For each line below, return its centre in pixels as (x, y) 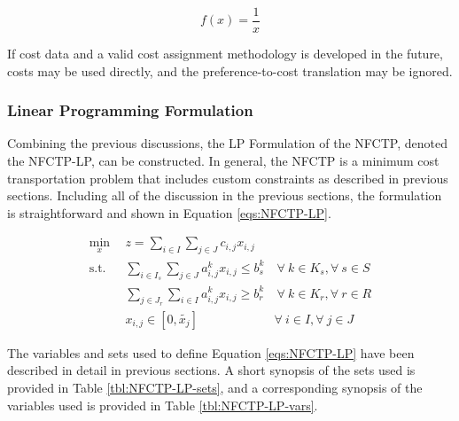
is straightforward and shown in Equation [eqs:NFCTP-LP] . (169, 212)
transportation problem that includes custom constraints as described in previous (228, 178)
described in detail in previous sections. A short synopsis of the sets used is (211, 370)
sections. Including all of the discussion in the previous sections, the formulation (225, 195)
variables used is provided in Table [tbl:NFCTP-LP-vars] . (163, 405)
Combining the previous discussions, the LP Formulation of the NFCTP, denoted (227, 143)
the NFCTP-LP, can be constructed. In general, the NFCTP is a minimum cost (223, 161)
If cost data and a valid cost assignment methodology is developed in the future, (225, 54)
